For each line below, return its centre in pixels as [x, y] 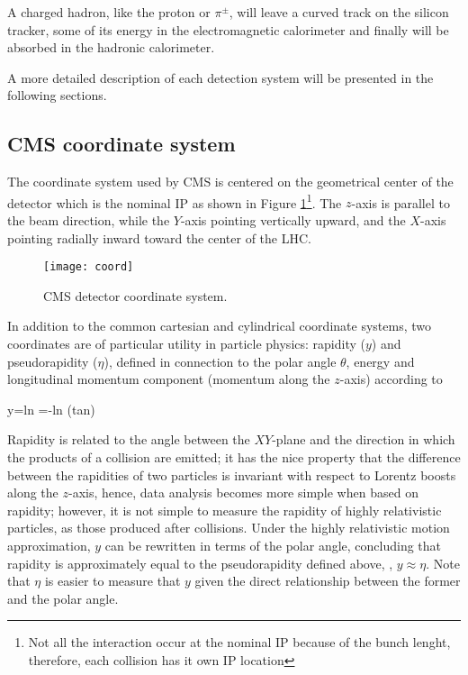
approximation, [49, 545]
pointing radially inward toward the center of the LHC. [159, 237]
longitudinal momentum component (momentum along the [169, 379]
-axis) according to [391, 379]
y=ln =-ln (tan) [51, 409]
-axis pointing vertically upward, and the [293, 220]
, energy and [380, 361]
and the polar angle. [63, 598]
